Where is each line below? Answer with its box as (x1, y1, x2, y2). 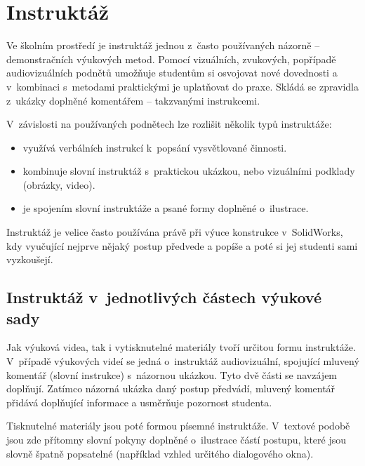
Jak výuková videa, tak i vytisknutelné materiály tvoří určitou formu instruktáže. (6, 340, 356, 354)
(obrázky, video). (22, 177, 95, 192)
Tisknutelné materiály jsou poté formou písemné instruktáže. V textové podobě (6, 418, 350, 433)
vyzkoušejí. (6, 252, 53, 267)
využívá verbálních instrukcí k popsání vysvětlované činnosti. (22, 140, 287, 154)
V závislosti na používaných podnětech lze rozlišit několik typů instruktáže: (6, 116, 332, 131)
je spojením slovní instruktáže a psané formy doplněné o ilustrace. (22, 201, 309, 215)
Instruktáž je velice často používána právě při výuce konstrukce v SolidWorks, (6, 225, 343, 239)
